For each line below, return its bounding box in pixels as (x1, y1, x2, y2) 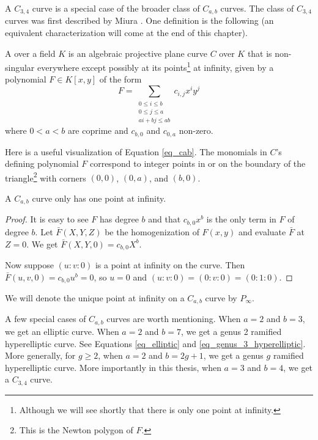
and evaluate (238, 225, 286, 238)
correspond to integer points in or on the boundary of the (89, 157, 306, 170)
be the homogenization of (105, 225, 199, 238)
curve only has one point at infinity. (32, 192, 166, 205)
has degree (99, 213, 139, 226)
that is (247, 46, 272, 59)
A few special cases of (5, 312, 86, 325)
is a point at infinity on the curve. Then (95, 258, 245, 271)
